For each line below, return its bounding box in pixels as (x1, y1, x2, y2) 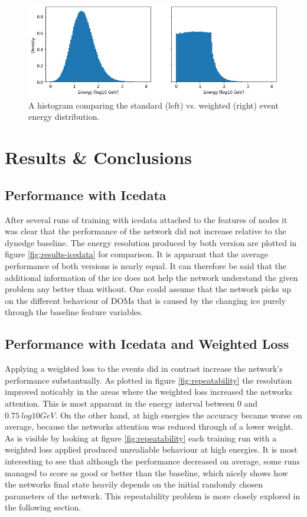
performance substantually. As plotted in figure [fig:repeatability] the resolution (5, 374, 292, 386)
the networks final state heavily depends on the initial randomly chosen (5, 478, 263, 490)
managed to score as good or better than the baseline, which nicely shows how (5, 466, 288, 479)
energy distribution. (28, 110, 100, 123)
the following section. (5, 501, 81, 513)
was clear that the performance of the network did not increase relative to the (5, 225, 286, 237)
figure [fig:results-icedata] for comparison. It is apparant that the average (5, 248, 269, 260)
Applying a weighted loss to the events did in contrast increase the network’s (5, 362, 283, 375)
